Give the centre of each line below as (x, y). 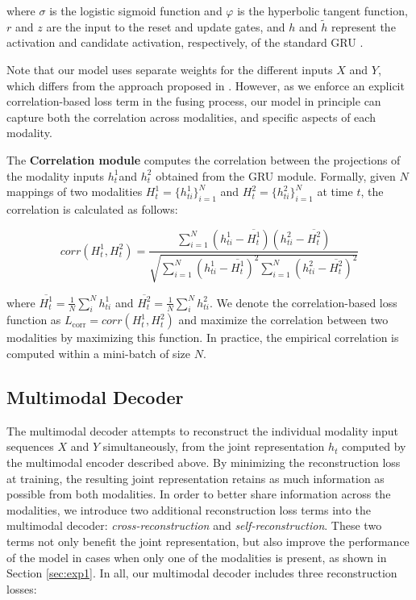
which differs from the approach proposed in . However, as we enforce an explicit (206, 85)
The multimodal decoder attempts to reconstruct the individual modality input (203, 430)
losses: (22, 588)
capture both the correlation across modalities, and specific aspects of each (191, 117)
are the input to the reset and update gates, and (166, 26)
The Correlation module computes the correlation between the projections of (204, 159)
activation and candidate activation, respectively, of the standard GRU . (185, 42)
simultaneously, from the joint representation (214, 446)
